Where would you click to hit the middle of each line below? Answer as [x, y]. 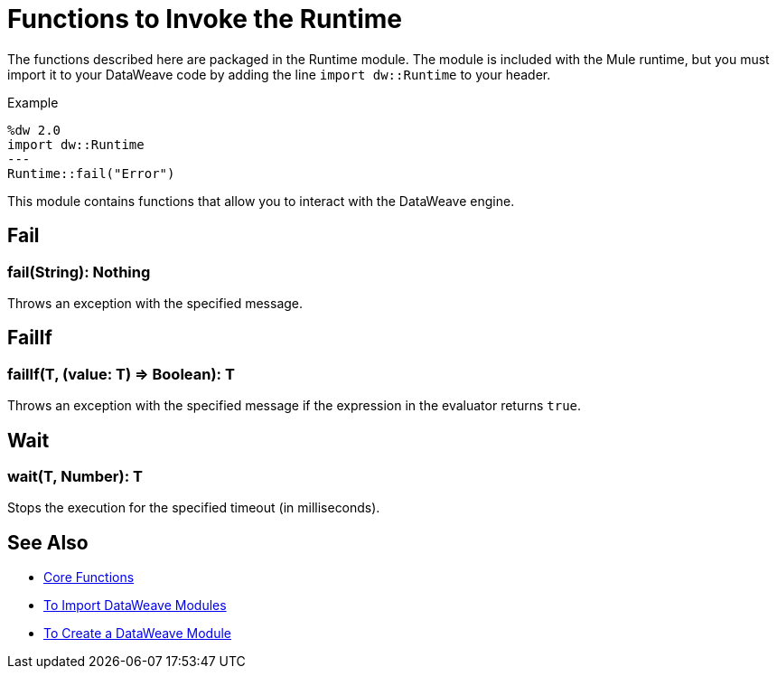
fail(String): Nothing [79, 272]
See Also [48, 542]
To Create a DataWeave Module [137, 634]
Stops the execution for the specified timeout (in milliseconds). [194, 508]
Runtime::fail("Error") [91, 173]
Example [33, 102]
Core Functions [89, 577]
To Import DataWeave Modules [135, 606]
